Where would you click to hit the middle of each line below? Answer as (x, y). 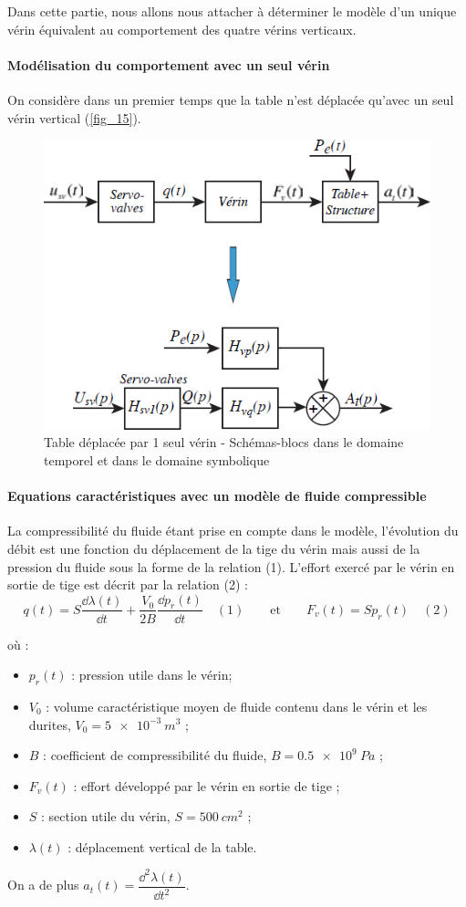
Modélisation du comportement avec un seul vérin (169, 64)
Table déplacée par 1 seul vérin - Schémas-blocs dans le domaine (224, 442)
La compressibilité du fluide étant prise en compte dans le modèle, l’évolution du (233, 531)
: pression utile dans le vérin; (152, 675)
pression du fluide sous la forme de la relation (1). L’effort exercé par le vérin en (231, 566)
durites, (50, 724)
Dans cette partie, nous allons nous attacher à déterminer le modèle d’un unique (232, 11)
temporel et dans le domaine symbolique (157, 459)
